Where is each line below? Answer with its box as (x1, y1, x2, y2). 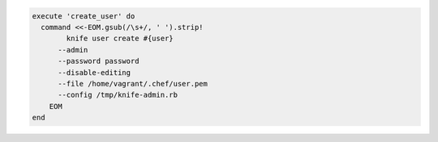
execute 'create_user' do (32, 11, 135, 20)
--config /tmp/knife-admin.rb (58, 90, 178, 100)
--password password (58, 56, 140, 66)
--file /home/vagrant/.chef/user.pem (58, 79, 208, 88)
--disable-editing (58, 68, 131, 77)
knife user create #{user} (66, 34, 174, 44)
